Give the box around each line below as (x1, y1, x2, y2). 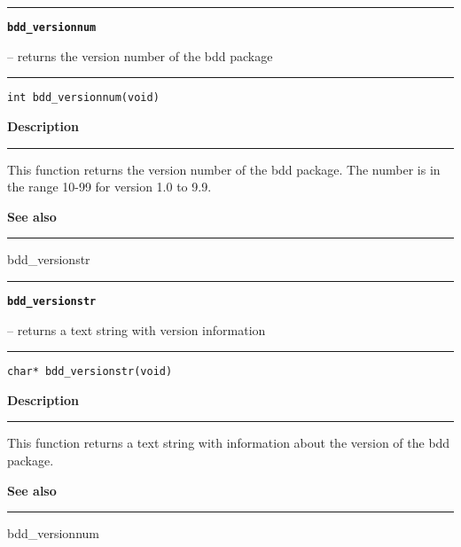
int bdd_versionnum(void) (7, 91, 160, 105)
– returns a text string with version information (7, 320, 266, 339)
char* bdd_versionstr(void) (7, 365, 173, 379)
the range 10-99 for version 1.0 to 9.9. (7, 177, 212, 196)
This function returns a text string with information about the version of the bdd (7, 434, 450, 452)
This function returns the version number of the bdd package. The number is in (7, 160, 441, 178)
